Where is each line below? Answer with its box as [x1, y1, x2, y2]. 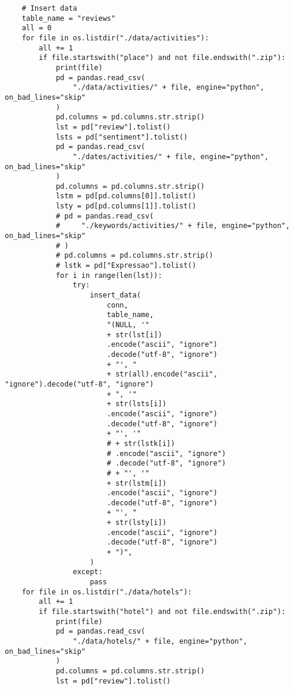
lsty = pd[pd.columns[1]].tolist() [55, 202, 197, 211]
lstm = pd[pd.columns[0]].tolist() [55, 192, 197, 201]
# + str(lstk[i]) [106, 439, 175, 448]
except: [73, 568, 103, 577]
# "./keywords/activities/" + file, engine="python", [55, 221, 290, 230]
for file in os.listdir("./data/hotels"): [21, 587, 192, 596]
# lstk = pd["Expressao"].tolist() [55, 261, 197, 270]
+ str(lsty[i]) [106, 518, 167, 527]
